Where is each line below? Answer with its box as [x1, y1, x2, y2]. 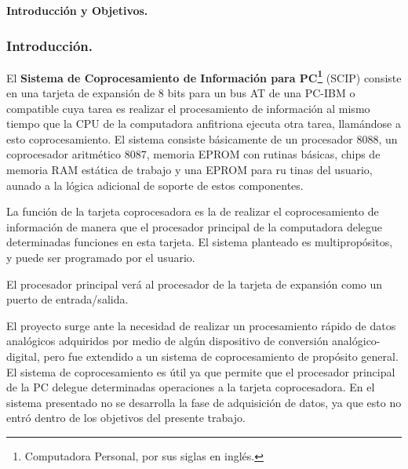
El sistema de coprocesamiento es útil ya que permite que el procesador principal [6, 363, 395, 380]
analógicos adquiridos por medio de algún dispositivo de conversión [6, 333, 329, 349]
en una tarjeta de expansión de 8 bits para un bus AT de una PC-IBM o [6, 85, 355, 101]
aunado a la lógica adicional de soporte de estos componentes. [6, 176, 304, 193]
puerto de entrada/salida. [6, 291, 129, 307]
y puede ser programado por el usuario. [6, 249, 195, 265]
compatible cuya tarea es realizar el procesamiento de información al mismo [6, 100, 370, 116]
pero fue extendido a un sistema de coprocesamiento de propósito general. [43, 347, 399, 364]
